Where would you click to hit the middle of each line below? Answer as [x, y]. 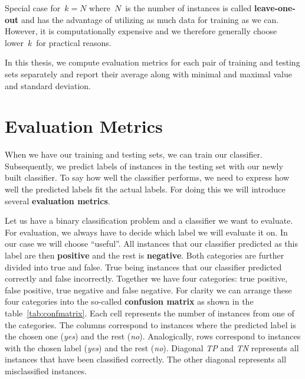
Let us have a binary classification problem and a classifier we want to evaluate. [149, 220]
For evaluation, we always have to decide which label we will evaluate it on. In [146, 232]
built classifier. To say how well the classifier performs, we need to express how [147, 177]
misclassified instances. [46, 370]
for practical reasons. [74, 42]
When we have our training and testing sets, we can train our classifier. [134, 154]
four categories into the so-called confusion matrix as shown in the [129, 301]
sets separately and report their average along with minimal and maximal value [148, 73]
